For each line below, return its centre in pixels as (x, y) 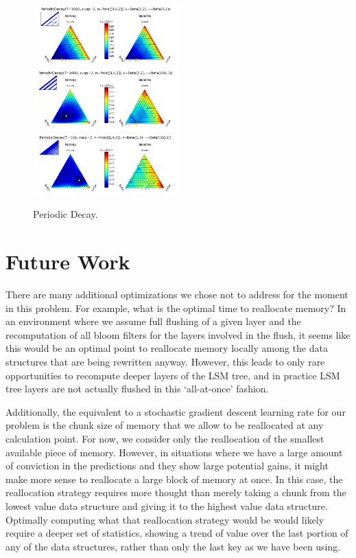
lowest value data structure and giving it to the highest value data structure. (167, 505)
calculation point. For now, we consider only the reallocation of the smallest (165, 438)
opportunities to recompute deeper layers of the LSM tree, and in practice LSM (173, 375)
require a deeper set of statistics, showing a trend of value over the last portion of (177, 533)
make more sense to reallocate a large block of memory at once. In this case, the (174, 479)
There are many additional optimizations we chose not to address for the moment (177, 294)
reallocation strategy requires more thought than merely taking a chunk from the (176, 492)
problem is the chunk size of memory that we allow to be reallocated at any (165, 425)
